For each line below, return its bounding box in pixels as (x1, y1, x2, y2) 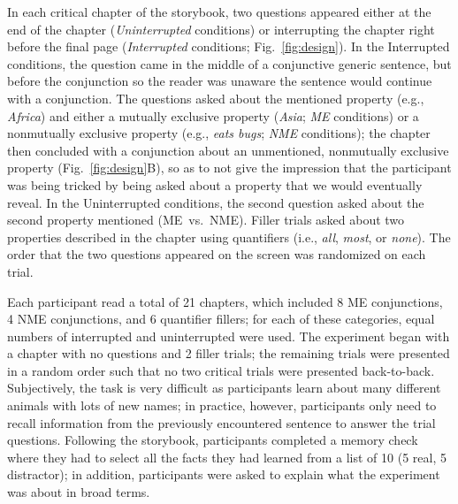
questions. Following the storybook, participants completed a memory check (7, 431, 418, 449)
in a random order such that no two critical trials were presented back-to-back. (7, 361, 435, 379)
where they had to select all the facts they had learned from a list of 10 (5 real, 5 (7, 447, 447, 466)
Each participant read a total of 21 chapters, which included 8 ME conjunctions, (7, 292, 443, 310)
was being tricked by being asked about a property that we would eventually (7, 175, 423, 194)
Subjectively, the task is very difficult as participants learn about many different (7, 378, 441, 397)
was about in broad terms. (7, 483, 150, 501)
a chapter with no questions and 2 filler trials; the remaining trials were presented (7, 344, 450, 363)
